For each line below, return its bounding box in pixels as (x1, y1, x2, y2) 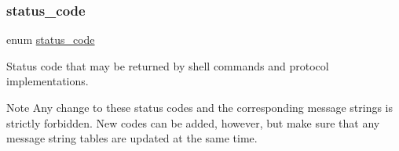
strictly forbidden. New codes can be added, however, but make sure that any (6, 114, 380, 131)
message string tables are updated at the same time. (6, 130, 258, 146)
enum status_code (6, 31, 95, 48)
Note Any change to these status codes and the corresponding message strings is (6, 99, 393, 115)
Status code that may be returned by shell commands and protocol (6, 57, 329, 74)
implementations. (6, 73, 89, 89)
